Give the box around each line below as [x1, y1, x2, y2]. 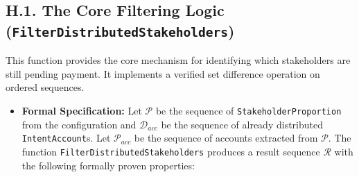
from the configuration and [21, 117, 137, 131]
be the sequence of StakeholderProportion [155, 103, 342, 117]
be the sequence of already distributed [161, 117, 323, 131]
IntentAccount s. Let [21, 130, 111, 145]
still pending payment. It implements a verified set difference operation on [6, 66, 320, 81]
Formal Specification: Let [21, 103, 142, 117]
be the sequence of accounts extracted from [134, 130, 318, 145]
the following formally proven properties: [21, 158, 195, 172]
